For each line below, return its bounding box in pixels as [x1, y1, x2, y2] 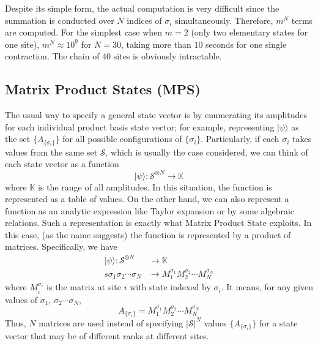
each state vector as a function [5, 157, 119, 170]
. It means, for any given [221, 280, 313, 293]
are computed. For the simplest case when [5, 26, 163, 39]
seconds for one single [205, 37, 287, 50]
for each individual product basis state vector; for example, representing [5, 120, 275, 133]
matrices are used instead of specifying [39, 316, 183, 329]
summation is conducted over [5, 13, 114, 26]
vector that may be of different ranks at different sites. [5, 329, 209, 342]
